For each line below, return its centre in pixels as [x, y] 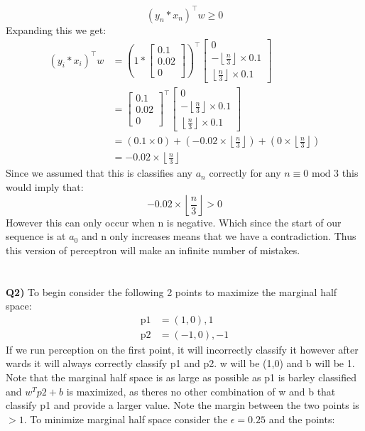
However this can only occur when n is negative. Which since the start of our [174, 222]
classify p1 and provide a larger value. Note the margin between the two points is [182, 405]
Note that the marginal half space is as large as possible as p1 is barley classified [181, 377]
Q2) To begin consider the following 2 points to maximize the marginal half [171, 291]
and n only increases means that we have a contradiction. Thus [219, 236]
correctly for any [245, 173]
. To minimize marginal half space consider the [126, 419]
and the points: [302, 419]
